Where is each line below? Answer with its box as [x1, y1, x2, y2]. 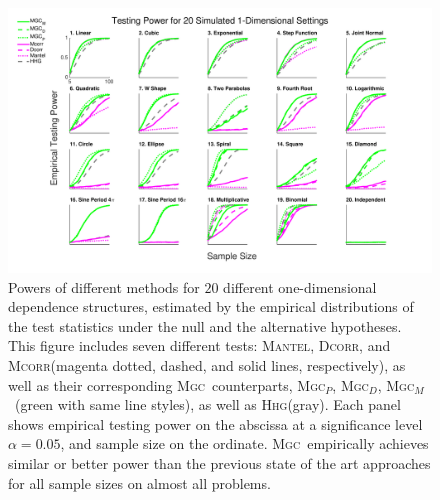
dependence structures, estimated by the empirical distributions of [8, 296, 414, 317]
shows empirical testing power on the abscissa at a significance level [8, 413, 423, 434]
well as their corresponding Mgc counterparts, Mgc [8, 374, 326, 395]
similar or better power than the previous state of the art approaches [8, 452, 431, 473]
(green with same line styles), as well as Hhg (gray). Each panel [14, 394, 401, 415]
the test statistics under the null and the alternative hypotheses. [8, 315, 402, 336]
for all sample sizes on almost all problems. [8, 472, 271, 493]
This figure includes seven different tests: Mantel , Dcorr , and [8, 335, 391, 356]
